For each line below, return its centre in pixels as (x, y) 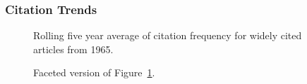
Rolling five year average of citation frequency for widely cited (168, 35)
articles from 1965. (73, 49)
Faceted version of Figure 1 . (94, 72)
